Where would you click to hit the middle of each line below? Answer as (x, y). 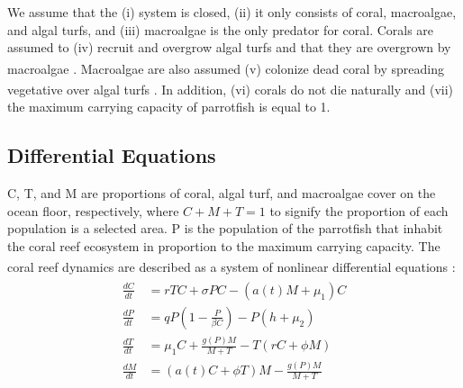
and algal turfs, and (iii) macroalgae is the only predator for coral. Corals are (221, 29)
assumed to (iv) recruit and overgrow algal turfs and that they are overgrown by (229, 47)
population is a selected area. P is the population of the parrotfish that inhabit (225, 228)
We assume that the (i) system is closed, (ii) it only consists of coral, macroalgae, (232, 12)
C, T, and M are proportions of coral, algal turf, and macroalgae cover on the (222, 193)
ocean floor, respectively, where (93, 210)
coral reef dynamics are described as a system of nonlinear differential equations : (231, 267)
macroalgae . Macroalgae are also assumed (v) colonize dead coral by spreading (226, 68)
